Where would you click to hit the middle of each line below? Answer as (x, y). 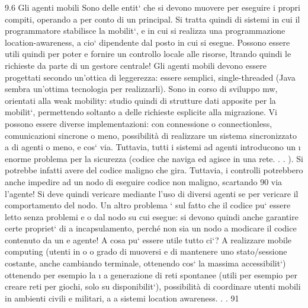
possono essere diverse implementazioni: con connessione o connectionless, (139, 123)
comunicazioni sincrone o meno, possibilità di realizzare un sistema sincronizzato (151, 135)
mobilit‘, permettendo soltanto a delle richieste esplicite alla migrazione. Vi (141, 112)
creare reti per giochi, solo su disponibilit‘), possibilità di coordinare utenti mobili (153, 286)
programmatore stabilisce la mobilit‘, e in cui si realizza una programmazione (145, 31)
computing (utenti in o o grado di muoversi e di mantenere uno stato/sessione (146, 251)
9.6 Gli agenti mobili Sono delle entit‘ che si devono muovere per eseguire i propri (153, 7)
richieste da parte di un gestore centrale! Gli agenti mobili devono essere (136, 65)
